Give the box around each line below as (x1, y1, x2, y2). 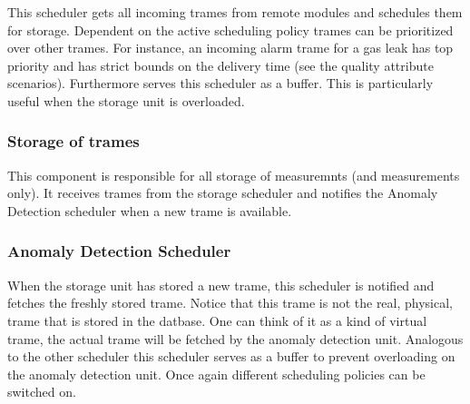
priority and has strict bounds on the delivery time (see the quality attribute (7, 55, 434, 74)
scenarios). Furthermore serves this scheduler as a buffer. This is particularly (7, 74, 434, 93)
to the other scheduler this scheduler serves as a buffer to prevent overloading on (7, 347, 455, 366)
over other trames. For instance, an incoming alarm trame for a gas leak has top (7, 38, 454, 57)
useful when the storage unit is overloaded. (7, 91, 245, 110)
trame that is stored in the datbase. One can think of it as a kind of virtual (7, 310, 427, 330)
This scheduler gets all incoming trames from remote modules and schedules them (7, 3, 463, 21)
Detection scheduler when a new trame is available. (7, 201, 292, 220)
